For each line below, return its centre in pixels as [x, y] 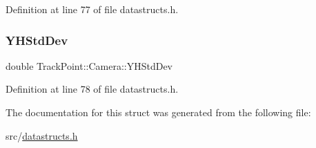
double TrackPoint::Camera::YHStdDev [89, 65]
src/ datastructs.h [42, 135]
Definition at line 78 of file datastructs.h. [92, 89]
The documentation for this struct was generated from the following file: [158, 112]
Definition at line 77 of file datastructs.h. [92, 9]
